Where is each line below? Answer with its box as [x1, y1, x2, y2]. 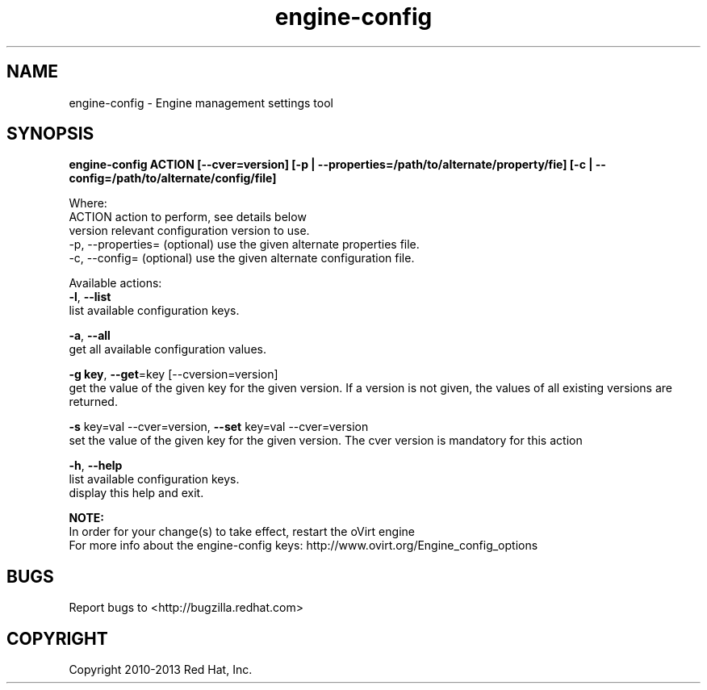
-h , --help [69, 458, 123, 473]
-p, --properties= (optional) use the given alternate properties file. [69, 237, 420, 252]
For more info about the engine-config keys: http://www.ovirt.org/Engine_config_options [69, 538, 538, 553]
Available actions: [69, 276, 162, 291]
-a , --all [69, 328, 111, 343]
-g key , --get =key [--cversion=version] [69, 367, 278, 382]
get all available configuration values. [69, 342, 266, 357]
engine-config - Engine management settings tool [69, 95, 333, 110]
